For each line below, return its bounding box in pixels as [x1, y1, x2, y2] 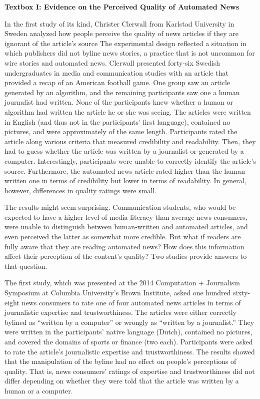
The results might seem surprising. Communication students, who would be [4, 202, 236, 212]
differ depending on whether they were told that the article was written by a [4, 375, 239, 386]
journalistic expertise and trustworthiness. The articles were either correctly [4, 307, 236, 317]
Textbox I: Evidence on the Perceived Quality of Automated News [4, 2, 239, 12]
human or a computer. [4, 385, 73, 395]
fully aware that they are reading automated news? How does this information [4, 241, 244, 251]
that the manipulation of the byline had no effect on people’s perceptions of [4, 356, 236, 366]
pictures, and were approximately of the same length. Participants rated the [4, 126, 237, 137]
